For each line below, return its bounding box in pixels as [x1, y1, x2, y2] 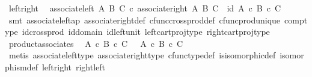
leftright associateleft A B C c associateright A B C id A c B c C [8, 2, 281, 14]
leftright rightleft [41, 60, 106, 73]
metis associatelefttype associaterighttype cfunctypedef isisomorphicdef [8, 49, 276, 61]
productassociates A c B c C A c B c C [8, 37, 183, 49]
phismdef [5, 60, 38, 73]
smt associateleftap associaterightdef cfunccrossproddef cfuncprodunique [8, 13, 281, 26]
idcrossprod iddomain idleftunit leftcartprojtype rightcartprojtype [22, 25, 270, 38]
